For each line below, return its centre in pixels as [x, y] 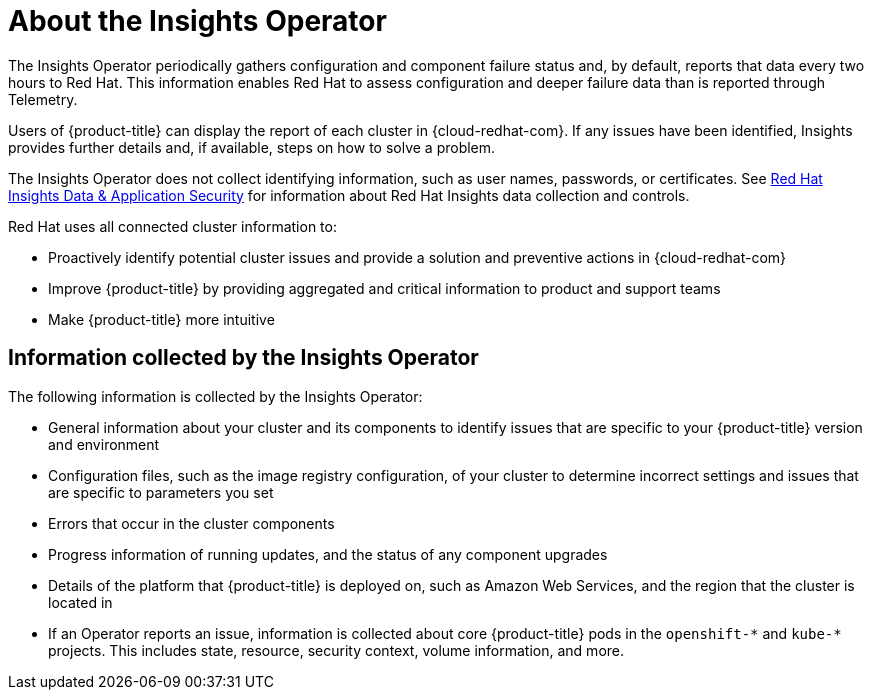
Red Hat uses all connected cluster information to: [172, 226]
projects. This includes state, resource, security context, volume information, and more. [336, 650]
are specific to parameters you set [161, 492]
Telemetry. [43, 99]
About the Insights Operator [197, 21]
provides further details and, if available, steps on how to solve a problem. [252, 147]
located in [80, 602]
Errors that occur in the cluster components [191, 523]
